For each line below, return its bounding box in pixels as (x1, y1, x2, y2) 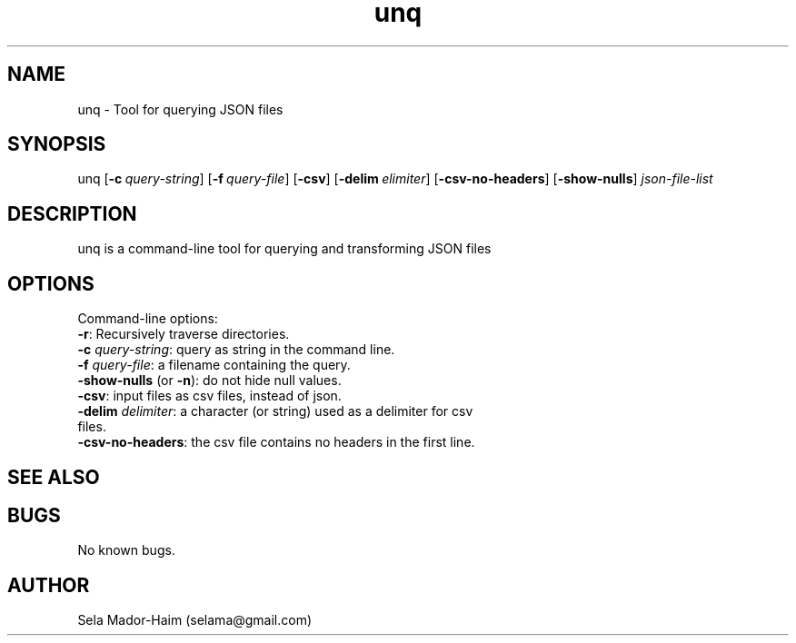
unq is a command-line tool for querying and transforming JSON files (77, 241, 492, 257)
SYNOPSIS (7, 133, 106, 156)
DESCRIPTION (7, 202, 137, 225)
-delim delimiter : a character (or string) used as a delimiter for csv (77, 403, 473, 420)
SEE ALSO (7, 465, 100, 489)
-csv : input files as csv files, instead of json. (77, 388, 342, 404)
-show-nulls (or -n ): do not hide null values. (77, 372, 342, 389)
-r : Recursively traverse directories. (77, 326, 290, 342)
